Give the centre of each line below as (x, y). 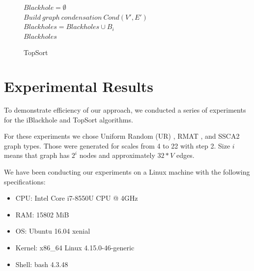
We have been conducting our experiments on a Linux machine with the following (127, 172)
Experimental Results (79, 86)
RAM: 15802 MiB (42, 214)
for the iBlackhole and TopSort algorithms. (69, 119)
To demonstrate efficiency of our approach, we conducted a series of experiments (125, 110)
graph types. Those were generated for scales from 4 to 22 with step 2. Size (117, 145)
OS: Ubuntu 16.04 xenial (53, 231)
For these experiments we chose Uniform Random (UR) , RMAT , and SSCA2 (122, 136)
